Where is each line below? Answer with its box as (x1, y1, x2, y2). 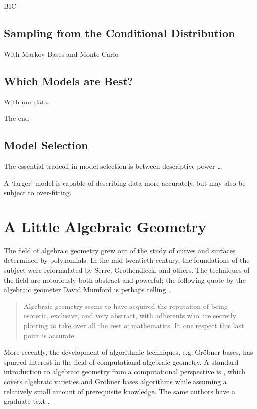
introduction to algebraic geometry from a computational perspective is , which (4, 366, 246, 377)
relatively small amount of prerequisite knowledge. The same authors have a (4, 386, 235, 396)
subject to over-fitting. (4, 187, 72, 198)
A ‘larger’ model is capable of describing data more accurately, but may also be (4, 177, 246, 188)
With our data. (4, 96, 50, 106)
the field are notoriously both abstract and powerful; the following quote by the (4, 274, 246, 285)
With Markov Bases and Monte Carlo (4, 48, 119, 59)
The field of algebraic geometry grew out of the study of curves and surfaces (4, 245, 236, 255)
